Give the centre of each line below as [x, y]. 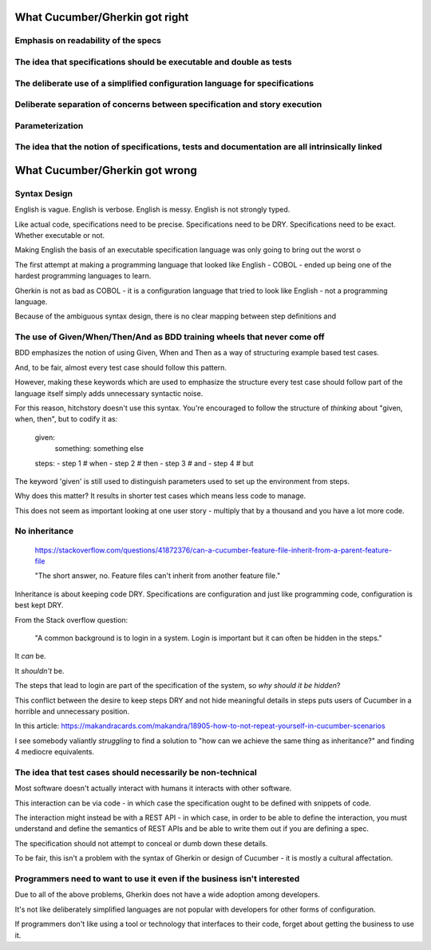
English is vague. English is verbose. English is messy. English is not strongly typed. [152, 210]
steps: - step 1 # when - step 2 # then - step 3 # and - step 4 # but [144, 463]
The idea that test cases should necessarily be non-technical [136, 772]
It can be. [31, 656]
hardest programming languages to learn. [83, 276]
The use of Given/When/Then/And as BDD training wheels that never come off [170, 337]
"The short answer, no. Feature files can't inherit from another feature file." [158, 576]
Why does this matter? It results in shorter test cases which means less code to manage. [160, 496]
